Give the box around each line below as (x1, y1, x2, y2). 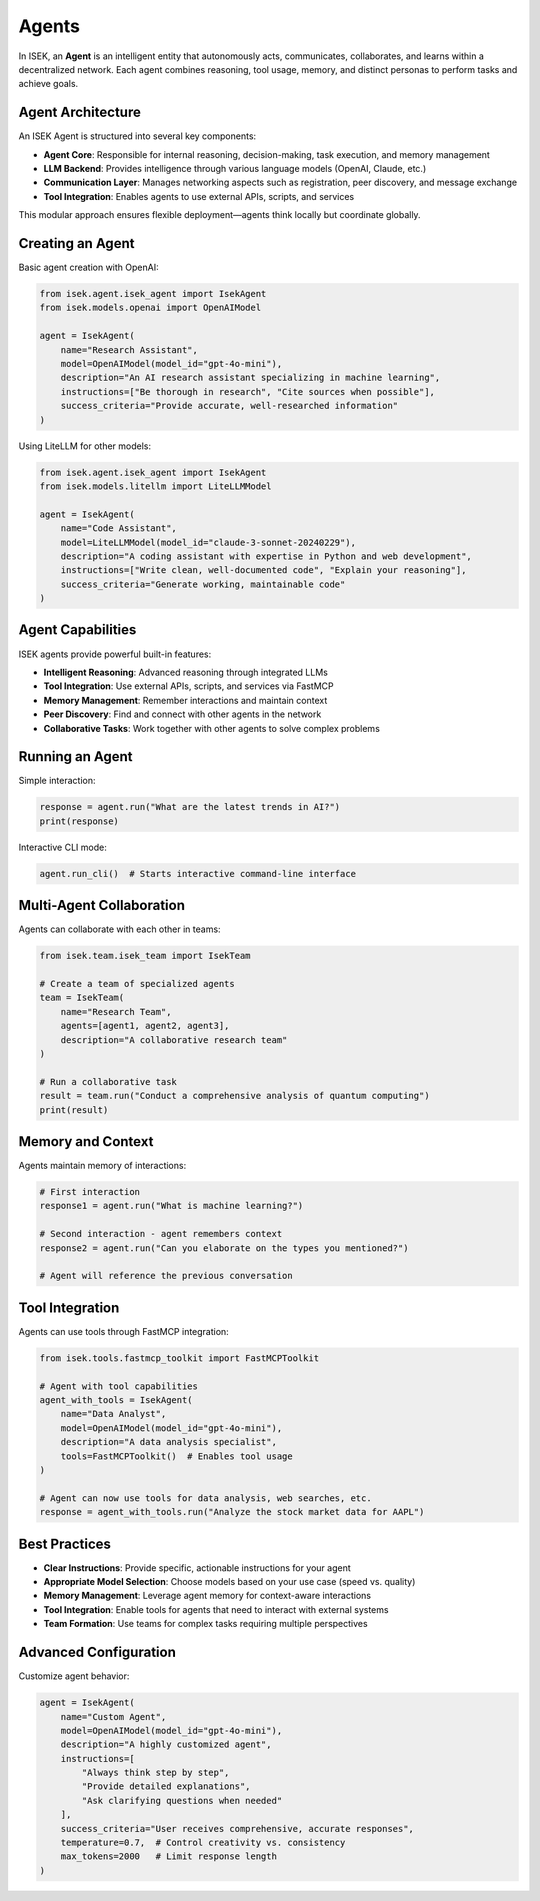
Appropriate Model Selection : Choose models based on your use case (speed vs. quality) (43, 1576, 416, 1588)
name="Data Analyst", (60, 1408, 167, 1420)
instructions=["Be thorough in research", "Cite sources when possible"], (60, 386, 435, 397)
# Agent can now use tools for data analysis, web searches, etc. (39, 1492, 372, 1504)
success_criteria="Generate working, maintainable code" (60, 578, 346, 590)
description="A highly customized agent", (60, 1739, 272, 1750)
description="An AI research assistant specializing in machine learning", (60, 372, 441, 384)
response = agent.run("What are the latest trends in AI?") (39, 801, 341, 813)
